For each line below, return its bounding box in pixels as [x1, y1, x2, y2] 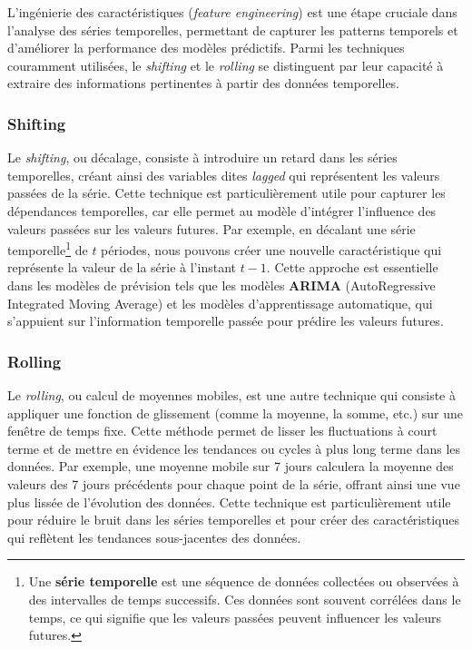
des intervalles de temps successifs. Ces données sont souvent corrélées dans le [28, 589, 461, 608]
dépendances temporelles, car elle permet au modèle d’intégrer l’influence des [7, 201, 437, 220]
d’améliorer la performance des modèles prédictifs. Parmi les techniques [7, 38, 405, 57]
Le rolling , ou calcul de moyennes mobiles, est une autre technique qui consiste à [7, 386, 456, 404]
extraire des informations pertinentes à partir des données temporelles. [7, 74, 400, 93]
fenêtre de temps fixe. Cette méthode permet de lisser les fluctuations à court [7, 421, 438, 440]
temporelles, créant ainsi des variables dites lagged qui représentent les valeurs [7, 165, 440, 184]
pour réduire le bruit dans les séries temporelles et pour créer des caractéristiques [7, 510, 460, 529]
